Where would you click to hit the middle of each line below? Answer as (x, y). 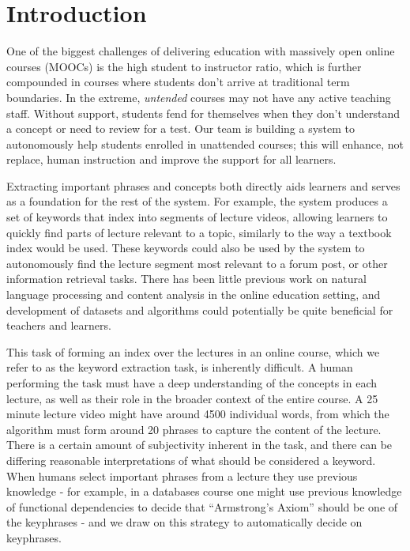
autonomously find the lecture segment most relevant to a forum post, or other (197, 263)
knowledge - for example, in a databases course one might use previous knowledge (204, 491)
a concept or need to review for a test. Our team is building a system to (181, 128)
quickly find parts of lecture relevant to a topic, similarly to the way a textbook (199, 232)
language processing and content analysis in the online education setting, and (194, 294)
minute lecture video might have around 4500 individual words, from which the (198, 414)
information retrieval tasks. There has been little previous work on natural (186, 279)
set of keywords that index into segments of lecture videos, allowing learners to (197, 217)
